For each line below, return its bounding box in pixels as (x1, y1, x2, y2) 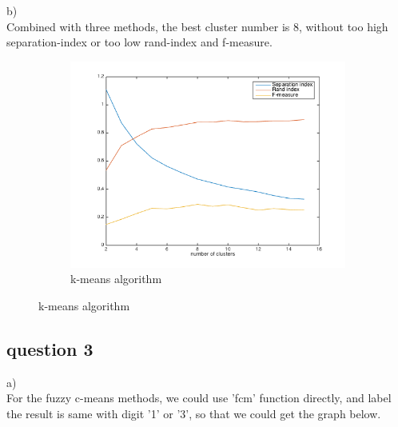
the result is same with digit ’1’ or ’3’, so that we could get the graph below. (6, 405, 381, 421)
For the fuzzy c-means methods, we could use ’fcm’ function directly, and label (6, 389, 392, 406)
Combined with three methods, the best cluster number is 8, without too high (6, 18, 388, 34)
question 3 (6, 336, 94, 361)
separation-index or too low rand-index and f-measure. (6, 34, 273, 50)
